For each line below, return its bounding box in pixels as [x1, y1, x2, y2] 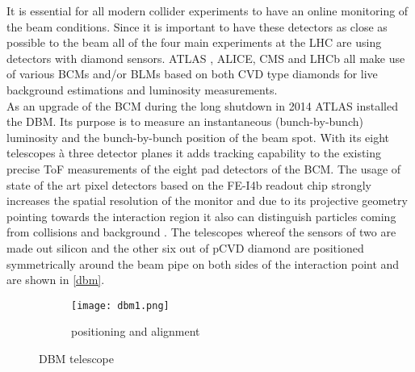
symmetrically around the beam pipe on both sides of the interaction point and [6, 255, 400, 272]
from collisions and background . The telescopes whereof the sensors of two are [6, 224, 396, 240]
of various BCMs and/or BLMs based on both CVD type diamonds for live [6, 65, 378, 82]
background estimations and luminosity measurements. [6, 81, 278, 98]
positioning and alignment [71, 323, 200, 340]
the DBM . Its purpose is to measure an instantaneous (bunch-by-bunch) [6, 113, 363, 130]
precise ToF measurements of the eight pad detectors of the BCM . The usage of [6, 160, 401, 177]
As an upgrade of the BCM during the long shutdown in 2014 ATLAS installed [6, 97, 398, 114]
